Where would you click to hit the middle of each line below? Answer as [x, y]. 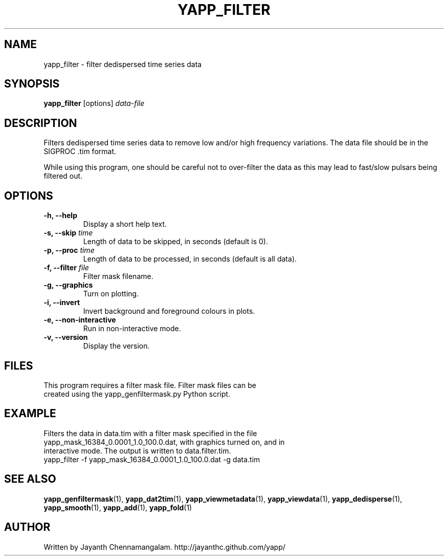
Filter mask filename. [118, 276]
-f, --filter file [66, 268]
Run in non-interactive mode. [132, 329]
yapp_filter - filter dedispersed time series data [123, 64]
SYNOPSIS [32, 84]
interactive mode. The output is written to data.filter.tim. [137, 450]
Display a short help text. [125, 224]
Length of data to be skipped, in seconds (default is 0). [175, 242]
